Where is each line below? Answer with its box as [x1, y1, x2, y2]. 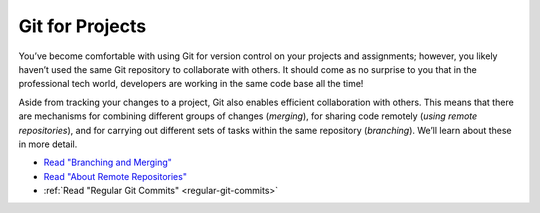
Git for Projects [18, 15, 147, 37]
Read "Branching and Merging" [43, 156, 172, 169]
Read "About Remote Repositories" [43, 170, 187, 182]
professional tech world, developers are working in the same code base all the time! [18, 78, 364, 90]
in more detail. [18, 138, 78, 150]
